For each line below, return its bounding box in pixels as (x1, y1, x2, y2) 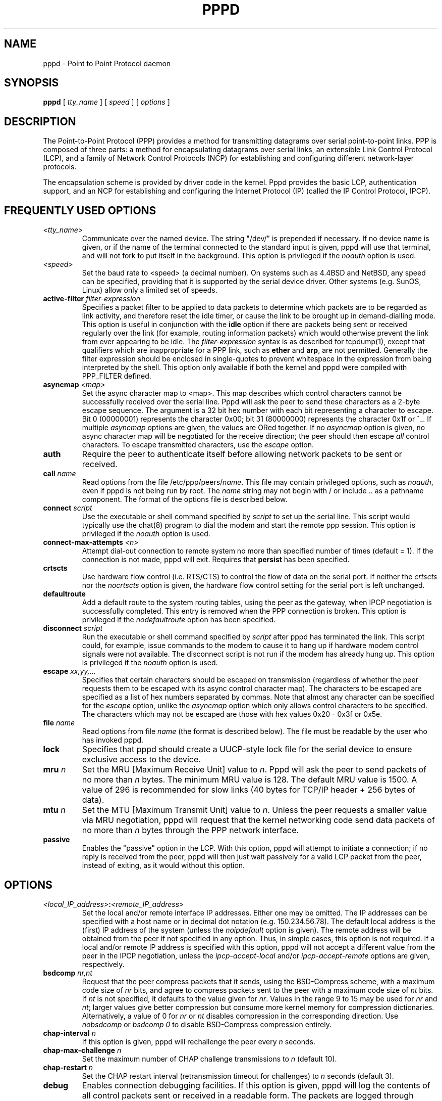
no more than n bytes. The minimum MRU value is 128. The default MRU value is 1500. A (82, 774, 417, 785)
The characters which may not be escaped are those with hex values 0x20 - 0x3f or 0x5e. (82, 710, 382, 719)
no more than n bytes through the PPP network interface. (82, 825, 299, 836)
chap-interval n (43, 1028, 96, 1037)
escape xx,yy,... (43, 667, 96, 676)
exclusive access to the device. (82, 754, 201, 765)
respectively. (82, 959, 125, 969)
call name (43, 469, 76, 478)
